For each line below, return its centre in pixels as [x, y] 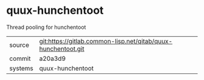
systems [21, 68]
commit [20, 58]
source [19, 45]
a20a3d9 [53, 58]
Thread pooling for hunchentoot [46, 27]
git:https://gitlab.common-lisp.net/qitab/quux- [106, 41]
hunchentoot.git [62, 49]
